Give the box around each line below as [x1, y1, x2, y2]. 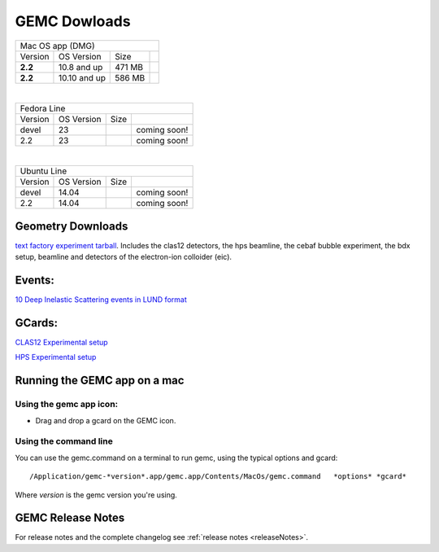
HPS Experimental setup [15, 353, 97, 362]
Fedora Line [20, 103, 66, 114]
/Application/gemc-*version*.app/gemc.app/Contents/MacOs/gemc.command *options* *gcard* [29, 472, 406, 481]
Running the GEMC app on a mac [15, 374, 185, 388]
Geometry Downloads [15, 219, 128, 233]
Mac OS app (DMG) [20, 40, 95, 51]
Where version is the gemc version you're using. [15, 489, 178, 500]
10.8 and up [58, 61, 103, 72]
